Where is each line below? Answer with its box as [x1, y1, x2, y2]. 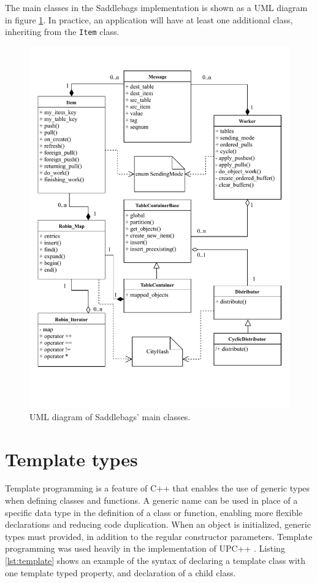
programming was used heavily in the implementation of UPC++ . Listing [5, 542, 285, 555]
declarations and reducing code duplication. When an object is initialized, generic [5, 518, 311, 531]
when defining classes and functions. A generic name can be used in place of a [5, 494, 298, 507]
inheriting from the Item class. [5, 25, 120, 38]
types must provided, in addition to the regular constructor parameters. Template [5, 530, 313, 542]
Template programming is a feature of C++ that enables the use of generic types [5, 482, 310, 495]
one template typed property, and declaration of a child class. [5, 566, 236, 579]
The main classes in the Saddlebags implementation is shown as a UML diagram [5, 1, 308, 14]
